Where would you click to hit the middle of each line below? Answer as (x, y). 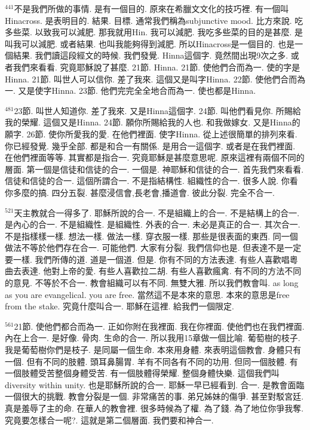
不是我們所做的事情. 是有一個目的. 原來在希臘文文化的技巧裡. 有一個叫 (151, 8)
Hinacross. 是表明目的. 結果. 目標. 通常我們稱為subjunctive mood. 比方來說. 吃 (154, 20)
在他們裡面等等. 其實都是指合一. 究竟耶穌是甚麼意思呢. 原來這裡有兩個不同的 (155, 157)
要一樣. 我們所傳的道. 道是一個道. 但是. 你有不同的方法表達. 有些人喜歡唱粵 (151, 259)
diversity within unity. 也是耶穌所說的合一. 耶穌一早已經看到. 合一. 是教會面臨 (155, 384)
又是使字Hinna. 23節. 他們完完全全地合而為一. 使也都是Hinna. (137, 90)
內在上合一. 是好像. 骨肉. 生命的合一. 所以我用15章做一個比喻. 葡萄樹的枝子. (153, 338)
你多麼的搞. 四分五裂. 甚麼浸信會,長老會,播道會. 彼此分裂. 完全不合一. (140, 192)
